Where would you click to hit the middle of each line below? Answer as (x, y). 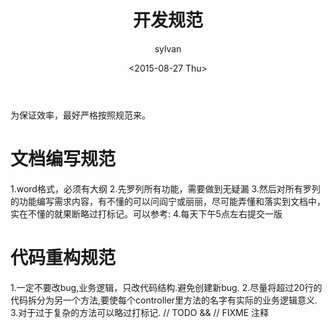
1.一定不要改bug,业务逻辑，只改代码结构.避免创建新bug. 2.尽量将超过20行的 (166, 287)
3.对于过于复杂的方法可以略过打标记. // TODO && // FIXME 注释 (140, 312)
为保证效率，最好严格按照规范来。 (80, 115)
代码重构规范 (63, 258)
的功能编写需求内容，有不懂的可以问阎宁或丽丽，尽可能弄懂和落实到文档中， (168, 201)
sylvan (168, 48)
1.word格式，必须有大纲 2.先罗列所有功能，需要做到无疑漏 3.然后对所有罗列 (165, 188)
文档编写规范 (63, 159)
